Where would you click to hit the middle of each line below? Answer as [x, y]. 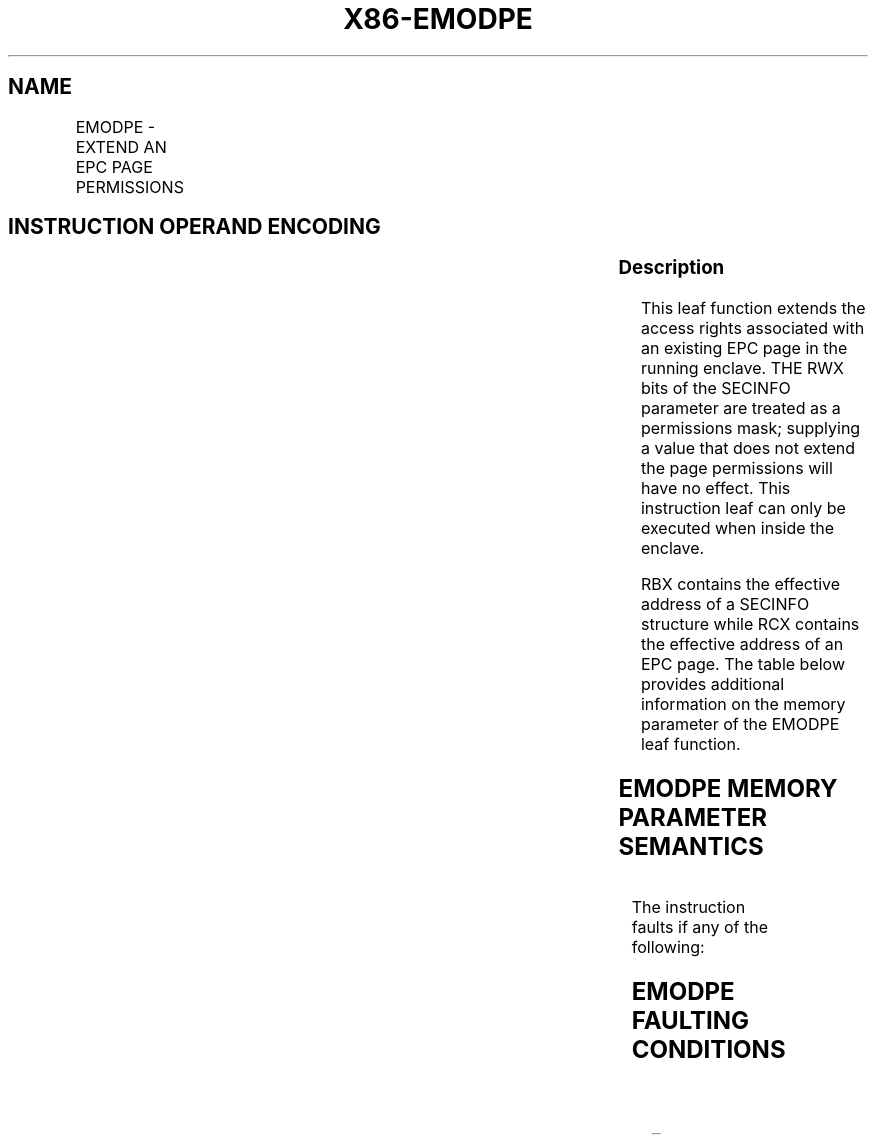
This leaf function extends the [753, 308]
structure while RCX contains [750, 624]
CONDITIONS [708, 1049]
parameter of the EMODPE [740, 724]
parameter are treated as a [740, 408]
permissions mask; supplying [750, 428]
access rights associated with [752, 328]
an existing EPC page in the [744, 348]
